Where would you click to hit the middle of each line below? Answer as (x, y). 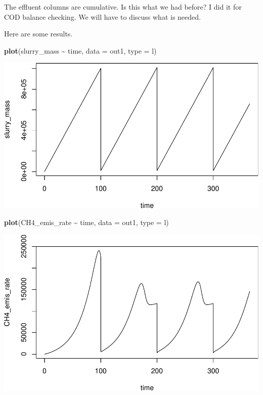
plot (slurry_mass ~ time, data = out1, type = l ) (80, 50)
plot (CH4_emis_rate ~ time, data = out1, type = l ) (86, 222)
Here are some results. (38, 34)
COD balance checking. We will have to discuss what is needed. (102, 16)
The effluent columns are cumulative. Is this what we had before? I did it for (123, 7)
